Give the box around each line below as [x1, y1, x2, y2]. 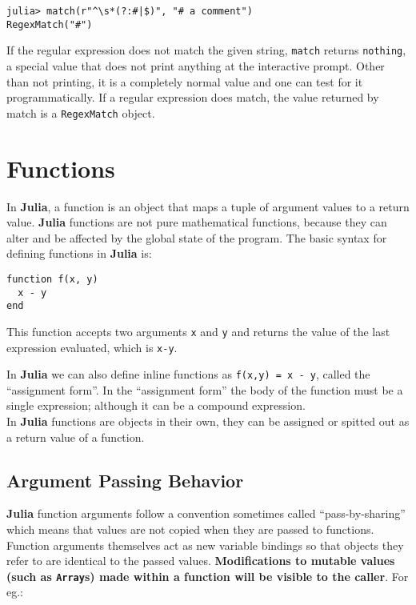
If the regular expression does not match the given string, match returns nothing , [6, 42, 406, 58]
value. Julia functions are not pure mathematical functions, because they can [6, 214, 387, 230]
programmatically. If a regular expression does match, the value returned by [6, 89, 379, 106]
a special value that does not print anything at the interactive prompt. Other [6, 57, 385, 74]
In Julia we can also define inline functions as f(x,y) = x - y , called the [6, 366, 370, 383]
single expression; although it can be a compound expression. [6, 397, 306, 414]
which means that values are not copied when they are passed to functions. [6, 521, 374, 538]
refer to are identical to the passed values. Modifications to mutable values [6, 552, 395, 569]
